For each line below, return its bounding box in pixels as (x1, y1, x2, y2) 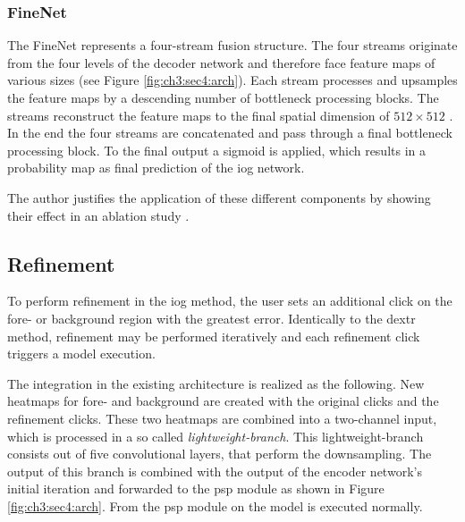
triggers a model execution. (7, 344, 156, 363)
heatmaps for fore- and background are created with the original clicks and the (7, 391, 439, 410)
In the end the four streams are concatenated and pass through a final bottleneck (7, 123, 452, 142)
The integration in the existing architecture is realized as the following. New (7, 374, 425, 392)
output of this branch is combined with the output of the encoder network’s (7, 461, 422, 480)
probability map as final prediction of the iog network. (7, 158, 305, 177)
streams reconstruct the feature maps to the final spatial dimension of (7, 105, 390, 124)
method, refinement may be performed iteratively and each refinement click (7, 326, 420, 345)
